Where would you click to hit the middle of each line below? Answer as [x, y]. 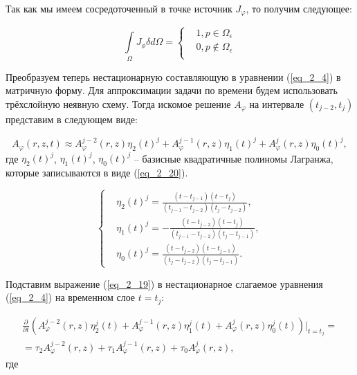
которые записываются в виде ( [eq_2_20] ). [97, 172]
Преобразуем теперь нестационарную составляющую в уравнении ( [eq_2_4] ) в [173, 76]
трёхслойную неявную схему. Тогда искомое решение [118, 104]
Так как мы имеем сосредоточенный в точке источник [119, 8]
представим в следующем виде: [72, 119]
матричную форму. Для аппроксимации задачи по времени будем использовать [172, 90]
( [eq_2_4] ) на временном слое [71, 297]
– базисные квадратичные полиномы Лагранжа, [234, 158]
